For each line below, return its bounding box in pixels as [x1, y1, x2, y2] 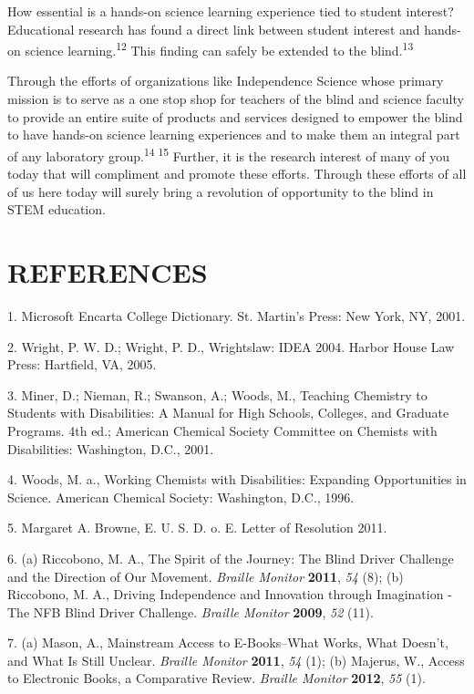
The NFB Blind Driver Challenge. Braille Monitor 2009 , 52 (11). [7, 602, 374, 621]
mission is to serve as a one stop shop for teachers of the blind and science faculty [7, 89, 464, 109]
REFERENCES [7, 254, 208, 291]
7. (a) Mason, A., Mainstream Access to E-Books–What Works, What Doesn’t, [7, 633, 448, 652]
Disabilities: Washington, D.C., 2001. [7, 439, 214, 458]
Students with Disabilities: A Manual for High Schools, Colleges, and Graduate [7, 403, 449, 422]
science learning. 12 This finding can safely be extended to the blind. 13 [25, 38, 414, 59]
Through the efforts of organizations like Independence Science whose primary [7, 71, 444, 90]
